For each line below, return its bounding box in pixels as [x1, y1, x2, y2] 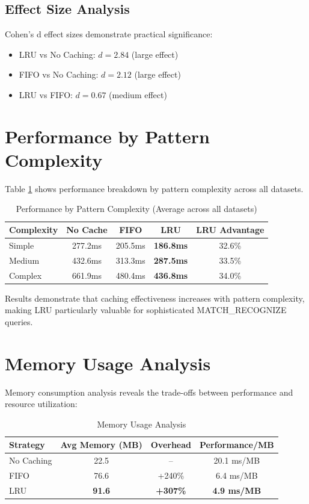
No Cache [66, 223, 108, 236]
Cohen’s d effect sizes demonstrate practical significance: [5, 28, 213, 40]
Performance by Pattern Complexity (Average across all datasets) [16, 202, 257, 215]
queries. [5, 315, 33, 328]
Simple [9, 238, 34, 251]
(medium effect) [109, 88, 167, 101]
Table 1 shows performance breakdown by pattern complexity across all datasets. [5, 182, 304, 194]
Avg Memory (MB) [60, 438, 142, 451]
